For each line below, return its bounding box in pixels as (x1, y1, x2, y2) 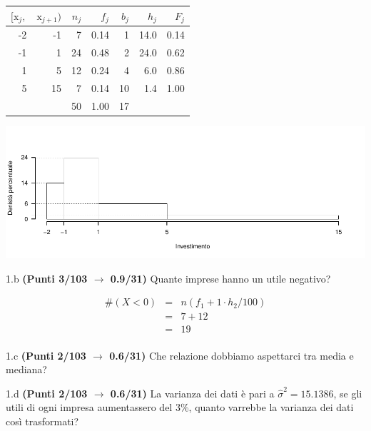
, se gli (333, 385, 362, 400)
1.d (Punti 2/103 (6, 385, 88, 400)
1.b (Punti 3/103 (6, 270, 88, 285)
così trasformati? (6, 413, 79, 428)
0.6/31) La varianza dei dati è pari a (110, 385, 275, 400)
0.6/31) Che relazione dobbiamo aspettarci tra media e (109, 348, 354, 362)
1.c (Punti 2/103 (6, 348, 86, 362)
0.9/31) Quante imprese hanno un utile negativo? (110, 270, 331, 285)
